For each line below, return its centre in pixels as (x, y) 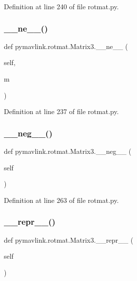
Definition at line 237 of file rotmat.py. (61, 111)
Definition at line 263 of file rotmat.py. (61, 200)
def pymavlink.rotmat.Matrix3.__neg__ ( (68, 151)
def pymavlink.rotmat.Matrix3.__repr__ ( (69, 240)
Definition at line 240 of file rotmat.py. (61, 6)
